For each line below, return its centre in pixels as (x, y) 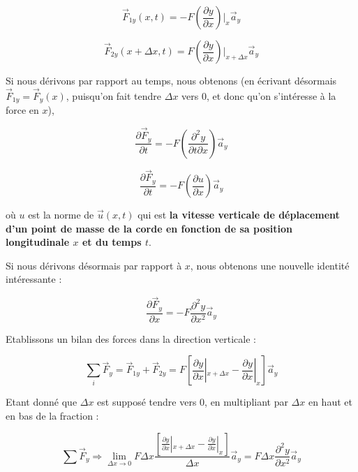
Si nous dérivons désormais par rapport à (94, 265)
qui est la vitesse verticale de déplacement (239, 215)
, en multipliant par (246, 402)
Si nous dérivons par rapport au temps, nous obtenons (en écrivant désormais (171, 80)
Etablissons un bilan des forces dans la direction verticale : (131, 338)
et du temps (112, 242)
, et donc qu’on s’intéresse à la (271, 95)
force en (22, 110)
